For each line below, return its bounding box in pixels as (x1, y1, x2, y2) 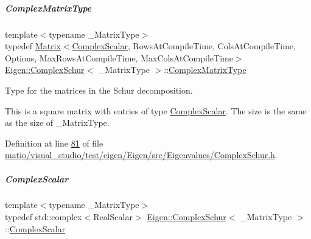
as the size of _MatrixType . (5, 116, 110, 129)
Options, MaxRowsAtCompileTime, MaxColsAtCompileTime (5, 51, 233, 64)
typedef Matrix (5, 40, 61, 52)
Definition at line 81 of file (5, 136, 103, 149)
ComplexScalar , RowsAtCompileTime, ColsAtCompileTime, (72, 40, 296, 52)
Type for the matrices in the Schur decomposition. (5, 83, 193, 96)
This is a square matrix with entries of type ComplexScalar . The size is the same (5, 104, 307, 117)
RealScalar (93, 210, 133, 223)
